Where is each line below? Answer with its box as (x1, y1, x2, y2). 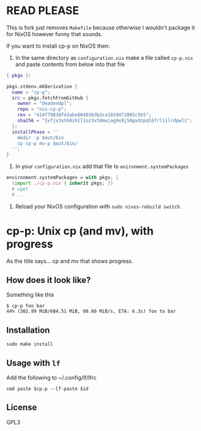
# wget (12, 186, 29, 192)
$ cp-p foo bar (6, 303, 45, 309)
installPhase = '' (12, 129, 59, 135)
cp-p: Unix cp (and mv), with (6, 224, 154, 238)
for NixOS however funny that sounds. (6, 30, 103, 37)
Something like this (6, 291, 54, 298)
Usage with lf (6, 358, 60, 368)
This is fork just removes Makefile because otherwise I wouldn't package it (6, 24, 196, 31)
